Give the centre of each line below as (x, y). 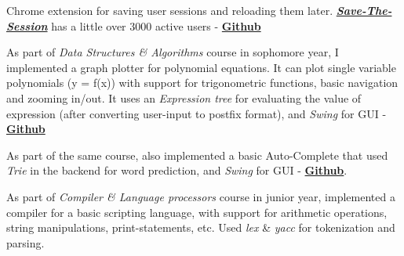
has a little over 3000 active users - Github (156, 25)
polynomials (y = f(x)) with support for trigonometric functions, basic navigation (202, 83)
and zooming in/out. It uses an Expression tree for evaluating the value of (184, 97)
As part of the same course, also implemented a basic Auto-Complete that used (197, 155)
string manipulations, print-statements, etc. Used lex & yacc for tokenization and (201, 227)
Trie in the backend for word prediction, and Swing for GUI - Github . (177, 170)
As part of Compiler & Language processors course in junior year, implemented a (201, 196)
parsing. (25, 242)
